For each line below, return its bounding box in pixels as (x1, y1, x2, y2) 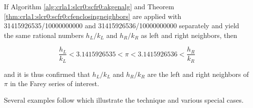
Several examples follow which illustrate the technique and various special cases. (4, 95, 244, 105)
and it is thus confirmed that (4, 69, 90, 79)
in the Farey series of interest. (10, 78, 99, 89)
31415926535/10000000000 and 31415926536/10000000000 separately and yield (4, 20, 239, 31)
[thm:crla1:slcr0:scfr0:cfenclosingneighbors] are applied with (4, 11, 182, 21)
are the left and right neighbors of (147, 69, 249, 79)
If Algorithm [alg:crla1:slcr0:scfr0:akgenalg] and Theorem (4, 1, 174, 11)
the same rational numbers (4, 30, 84, 40)
